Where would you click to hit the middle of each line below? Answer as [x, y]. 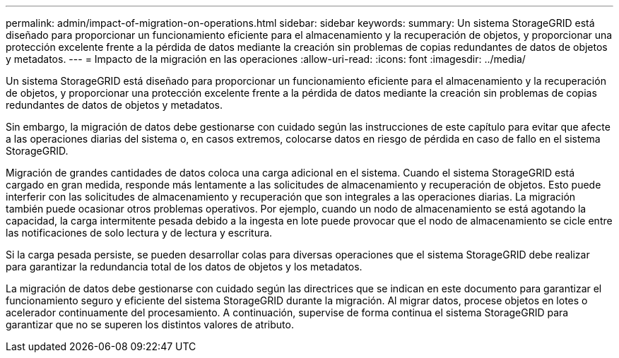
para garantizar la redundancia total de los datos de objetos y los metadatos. [184, 267]
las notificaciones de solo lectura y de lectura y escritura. [139, 233]
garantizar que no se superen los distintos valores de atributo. [150, 324]
